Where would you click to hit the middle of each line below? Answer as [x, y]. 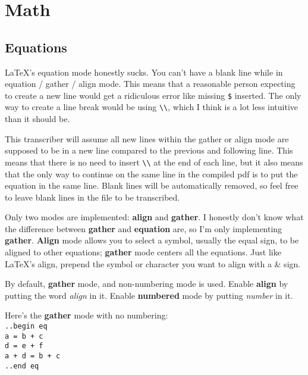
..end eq [22, 366]
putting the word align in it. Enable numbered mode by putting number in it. [149, 295]
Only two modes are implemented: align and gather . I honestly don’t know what [154, 217]
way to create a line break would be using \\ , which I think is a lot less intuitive [152, 107]
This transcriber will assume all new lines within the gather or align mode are [147, 138]
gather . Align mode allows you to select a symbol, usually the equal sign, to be [152, 240]
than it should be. [37, 119]
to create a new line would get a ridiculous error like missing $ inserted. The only [153, 95]
